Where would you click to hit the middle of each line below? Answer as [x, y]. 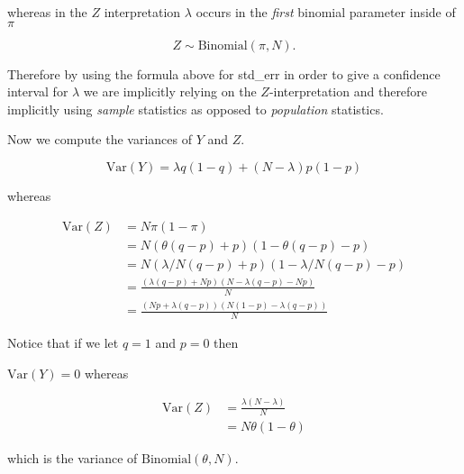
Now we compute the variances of [100, 139]
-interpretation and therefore [348, 91]
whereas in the [47, 12]
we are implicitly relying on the [170, 91]
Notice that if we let [63, 342]
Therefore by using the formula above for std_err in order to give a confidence [224, 73]
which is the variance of [73, 458]
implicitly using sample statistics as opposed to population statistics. [196, 109]
